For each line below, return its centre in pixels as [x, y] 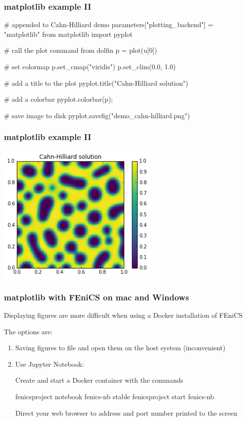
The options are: [28, 331]
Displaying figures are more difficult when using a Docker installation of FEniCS [123, 315]
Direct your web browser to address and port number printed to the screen [126, 413]
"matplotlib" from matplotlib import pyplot [68, 34]
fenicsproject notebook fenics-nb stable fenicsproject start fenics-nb [115, 397]
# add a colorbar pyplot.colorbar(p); [58, 99]
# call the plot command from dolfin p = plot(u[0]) [81, 50]
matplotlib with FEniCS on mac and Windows [97, 297]
